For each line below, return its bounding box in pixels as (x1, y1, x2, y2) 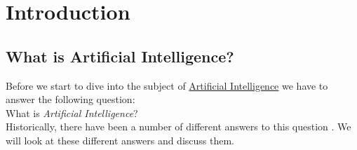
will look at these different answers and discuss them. (6, 132, 235, 147)
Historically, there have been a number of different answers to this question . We (6, 119, 351, 134)
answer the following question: (6, 92, 135, 107)
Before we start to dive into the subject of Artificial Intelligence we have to (6, 78, 328, 93)
